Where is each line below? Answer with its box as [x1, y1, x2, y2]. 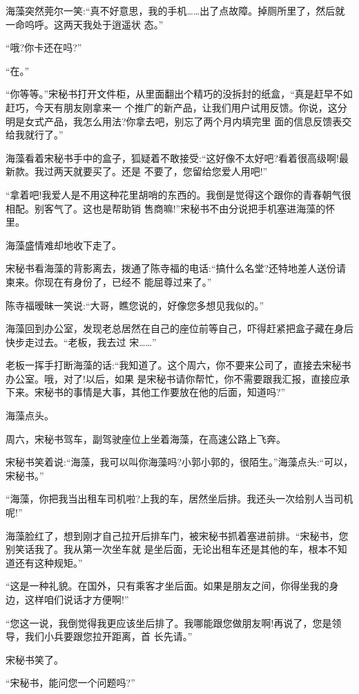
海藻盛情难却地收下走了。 [6, 237, 122, 252]
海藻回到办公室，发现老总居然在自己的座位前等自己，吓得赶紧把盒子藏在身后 [6, 321, 353, 336]
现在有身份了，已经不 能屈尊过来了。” [43, 274, 212, 289]
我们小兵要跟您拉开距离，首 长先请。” [24, 629, 193, 643]
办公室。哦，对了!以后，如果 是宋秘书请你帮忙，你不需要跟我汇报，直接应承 [6, 371, 350, 385]
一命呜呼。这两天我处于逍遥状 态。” [6, 17, 164, 31]
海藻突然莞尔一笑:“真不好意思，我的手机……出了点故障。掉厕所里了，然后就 [6, 3, 345, 17]
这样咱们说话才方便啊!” [24, 592, 129, 606]
